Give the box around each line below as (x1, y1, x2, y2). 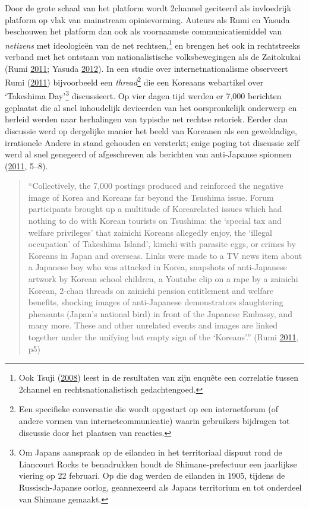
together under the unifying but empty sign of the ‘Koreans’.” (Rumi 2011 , (28, 331, 299, 343)
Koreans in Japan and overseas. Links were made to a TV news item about (28, 249, 302, 261)
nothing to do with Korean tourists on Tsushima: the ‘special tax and (28, 214, 282, 227)
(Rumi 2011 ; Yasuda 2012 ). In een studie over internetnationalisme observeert (5, 62, 288, 74)
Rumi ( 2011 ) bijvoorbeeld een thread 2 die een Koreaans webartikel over (5, 74, 263, 88)
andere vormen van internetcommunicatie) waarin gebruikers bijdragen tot (18, 414, 290, 426)
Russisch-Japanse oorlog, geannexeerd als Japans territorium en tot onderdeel (18, 480, 302, 493)
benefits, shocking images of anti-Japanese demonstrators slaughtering (28, 296, 283, 308)
